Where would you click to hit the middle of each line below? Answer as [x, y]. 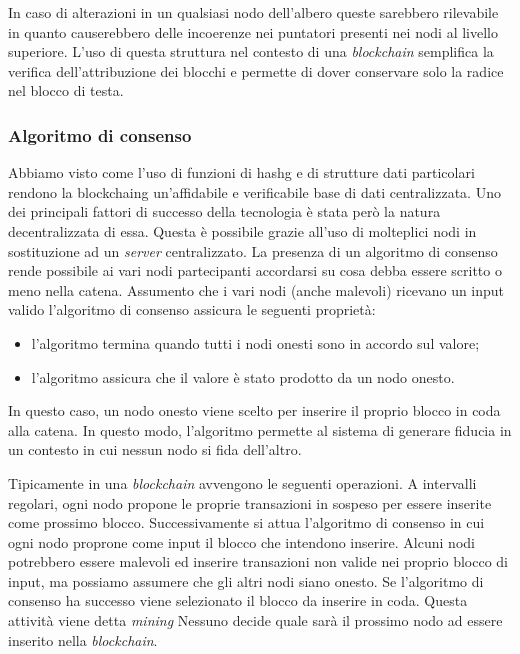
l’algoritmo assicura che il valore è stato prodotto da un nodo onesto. [243, 376]
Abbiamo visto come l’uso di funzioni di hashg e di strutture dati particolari [241, 172]
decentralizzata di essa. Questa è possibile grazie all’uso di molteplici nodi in [242, 230]
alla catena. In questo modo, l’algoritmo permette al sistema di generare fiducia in [260, 429]
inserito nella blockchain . [83, 639]
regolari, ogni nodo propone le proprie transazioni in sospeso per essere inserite [250, 502]
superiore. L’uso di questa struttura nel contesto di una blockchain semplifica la [251, 51]
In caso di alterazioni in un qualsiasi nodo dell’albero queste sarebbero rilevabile [253, 12]
